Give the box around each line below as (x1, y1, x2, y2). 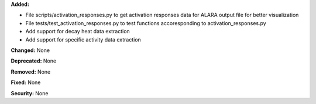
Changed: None (11, 47, 50, 54)
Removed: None (11, 68, 51, 75)
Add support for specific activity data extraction (25, 36, 142, 43)
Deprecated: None (11, 57, 57, 64)
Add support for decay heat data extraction (25, 28, 130, 35)
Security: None (11, 89, 49, 96)
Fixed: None (11, 79, 41, 86)
